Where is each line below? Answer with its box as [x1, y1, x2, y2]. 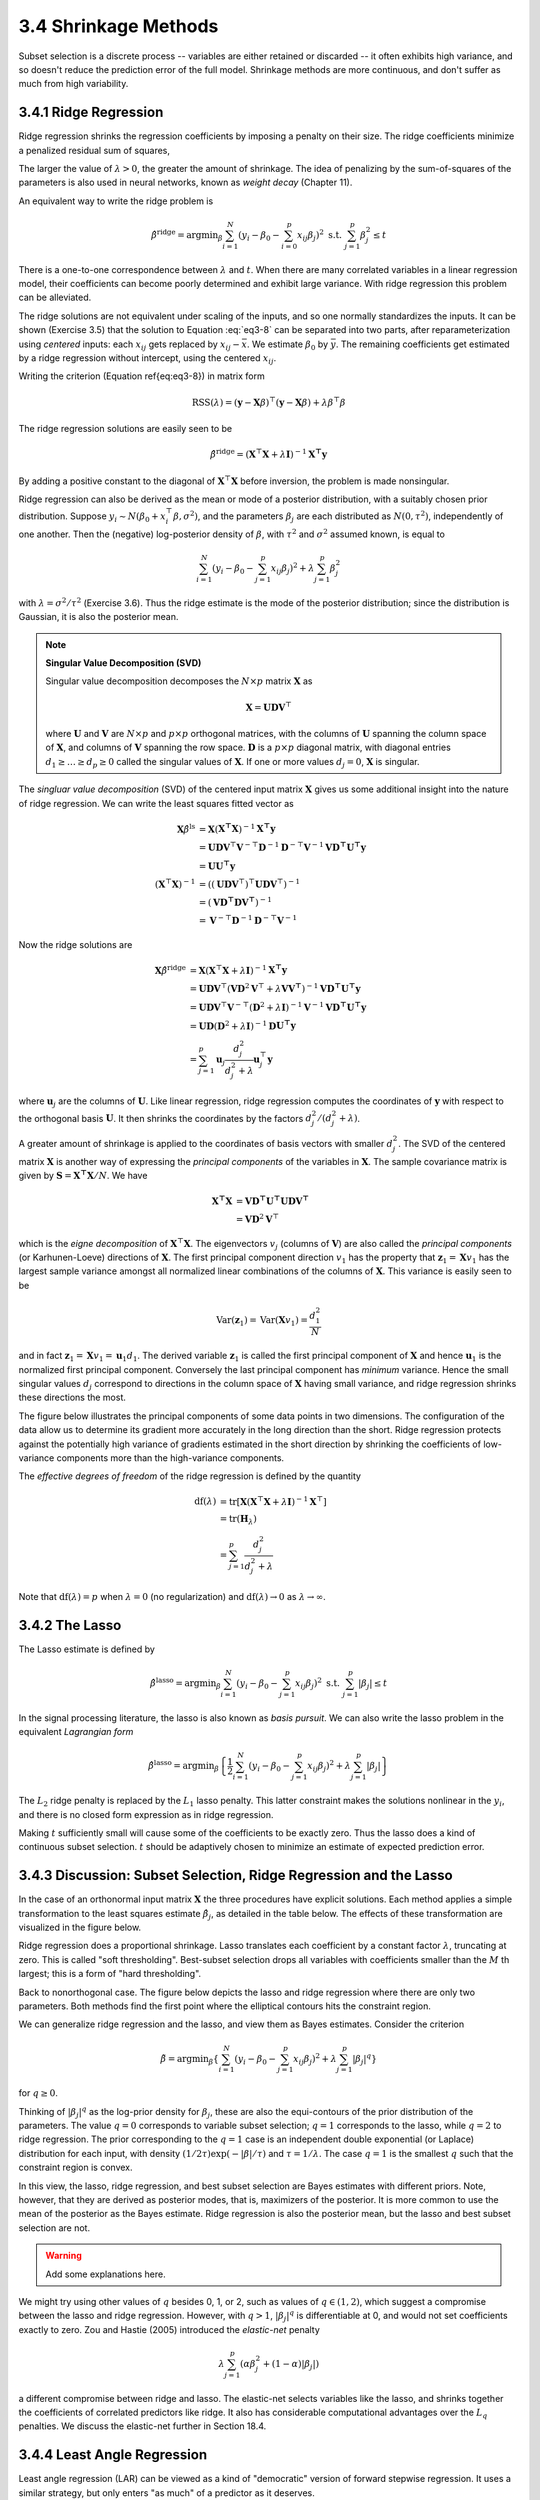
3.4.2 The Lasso [18, 1616, 122, 1634]
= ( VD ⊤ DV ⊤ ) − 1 [198, 895, 272, 909]
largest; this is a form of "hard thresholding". [18, 1968, 202, 1980]
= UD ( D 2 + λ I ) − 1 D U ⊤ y [189, 1018, 297, 1032]
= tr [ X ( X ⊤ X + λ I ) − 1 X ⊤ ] [219, 1494, 327, 1507]
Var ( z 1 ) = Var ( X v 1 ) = [216, 1315, 309, 1329]
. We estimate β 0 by [246, 338, 329, 352]
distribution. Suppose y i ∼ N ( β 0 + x [18, 510, 167, 524]
